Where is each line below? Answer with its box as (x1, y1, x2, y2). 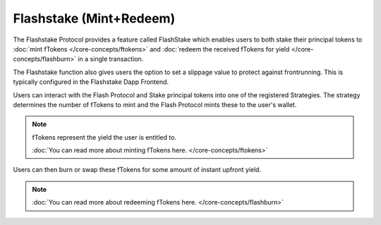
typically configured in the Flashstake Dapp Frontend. (13, 78, 169, 86)
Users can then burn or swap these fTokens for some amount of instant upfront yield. (13, 166, 262, 174)
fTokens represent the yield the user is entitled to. (32, 133, 176, 141)
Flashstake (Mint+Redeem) (13, 11, 176, 26)
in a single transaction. (78, 55, 144, 63)
